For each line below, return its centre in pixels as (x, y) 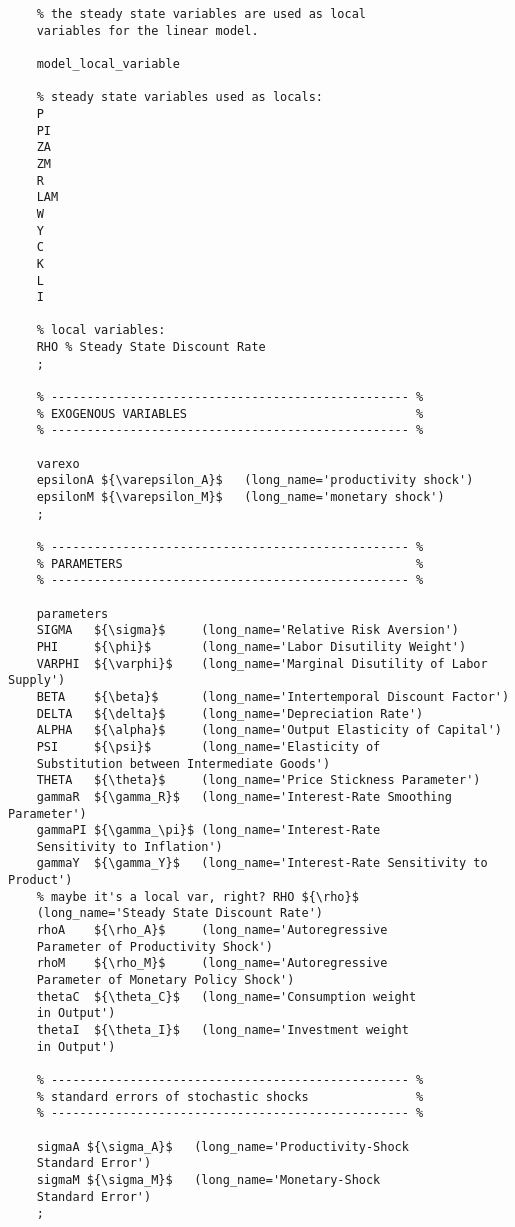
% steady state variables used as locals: (179, 97)
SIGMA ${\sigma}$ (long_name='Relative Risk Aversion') (248, 630)
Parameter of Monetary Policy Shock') (165, 980)
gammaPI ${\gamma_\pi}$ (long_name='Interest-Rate (208, 830)
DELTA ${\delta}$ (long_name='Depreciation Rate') (230, 713)
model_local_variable (108, 63)
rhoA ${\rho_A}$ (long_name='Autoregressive (212, 930)
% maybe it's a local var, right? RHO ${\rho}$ (197, 896)
